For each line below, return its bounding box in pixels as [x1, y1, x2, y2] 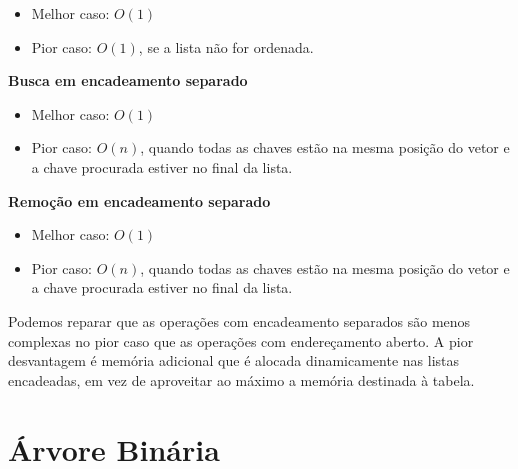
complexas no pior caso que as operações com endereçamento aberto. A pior [8, 330, 474, 351]
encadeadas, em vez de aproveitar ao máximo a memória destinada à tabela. [8, 369, 475, 390]
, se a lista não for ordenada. [138, 36, 314, 57]
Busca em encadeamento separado [8, 70, 248, 91]
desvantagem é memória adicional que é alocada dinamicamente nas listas [8, 350, 460, 371]
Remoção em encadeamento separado [8, 190, 271, 211]
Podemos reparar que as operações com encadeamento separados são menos [8, 310, 471, 331]
